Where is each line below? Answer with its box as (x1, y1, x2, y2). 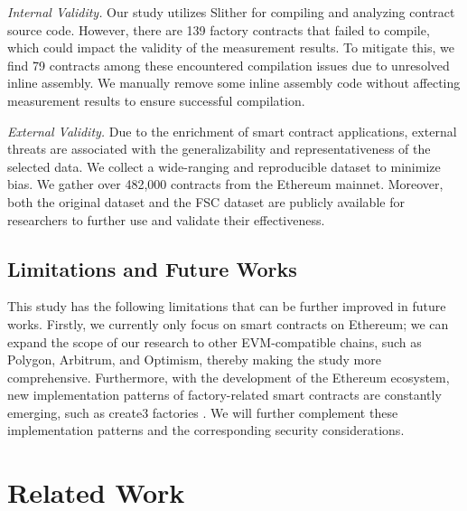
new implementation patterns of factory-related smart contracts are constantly (7, 385, 442, 404)
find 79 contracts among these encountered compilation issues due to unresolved (7, 55, 450, 74)
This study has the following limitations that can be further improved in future (7, 297, 446, 316)
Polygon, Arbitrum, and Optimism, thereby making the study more (7, 350, 381, 369)
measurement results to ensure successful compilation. (7, 90, 305, 109)
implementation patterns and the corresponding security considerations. (7, 421, 405, 440)
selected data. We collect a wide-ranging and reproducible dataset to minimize (7, 156, 441, 175)
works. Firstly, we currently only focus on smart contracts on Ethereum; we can (7, 314, 449, 333)
